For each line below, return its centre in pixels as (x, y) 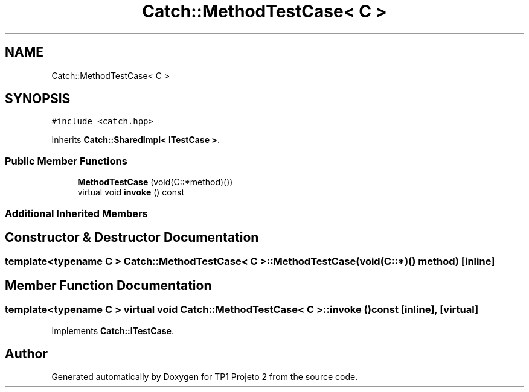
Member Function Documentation (108, 285)
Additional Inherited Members (76, 213)
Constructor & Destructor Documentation (132, 237)
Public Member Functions (66, 161)
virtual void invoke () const (131, 192)
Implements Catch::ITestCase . (113, 330)
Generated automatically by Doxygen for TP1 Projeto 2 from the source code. (205, 377)
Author (26, 354)
